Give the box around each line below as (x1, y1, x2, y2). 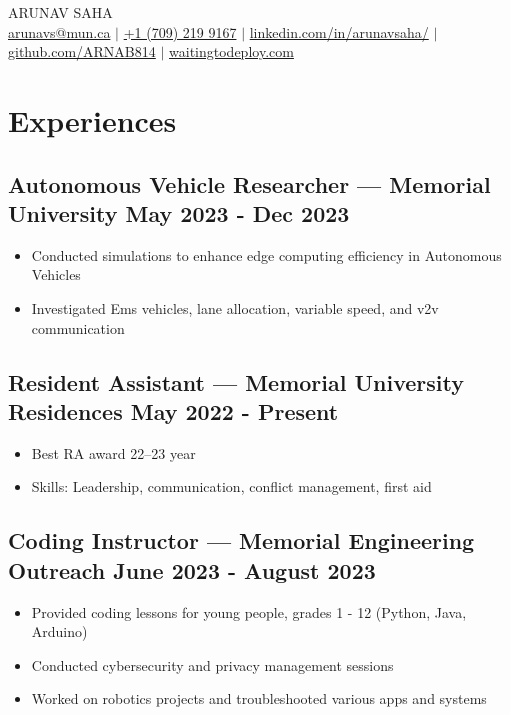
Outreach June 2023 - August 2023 (8, 554, 376, 585)
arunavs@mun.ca (8, 21, 111, 42)
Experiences (8, 99, 177, 140)
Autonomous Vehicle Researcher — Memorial (8, 168, 491, 199)
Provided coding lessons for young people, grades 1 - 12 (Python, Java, (31, 601, 467, 622)
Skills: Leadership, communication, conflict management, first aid (31, 476, 432, 497)
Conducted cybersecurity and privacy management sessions (31, 654, 394, 675)
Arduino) (31, 621, 88, 642)
